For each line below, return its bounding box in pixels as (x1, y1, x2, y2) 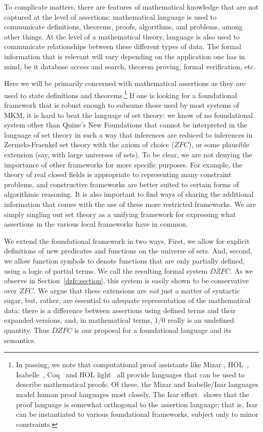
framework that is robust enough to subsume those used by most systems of (4, 100, 239, 110)
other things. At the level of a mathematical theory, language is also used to (4, 31, 240, 41)
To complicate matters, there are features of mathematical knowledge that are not (4, 2, 259, 12)
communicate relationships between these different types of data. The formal (4, 41, 241, 52)
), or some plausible (188, 139, 249, 150)
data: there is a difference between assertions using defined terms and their (4, 305, 236, 315)
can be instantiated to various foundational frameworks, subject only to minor (16, 409, 258, 419)
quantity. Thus (4, 325, 50, 335)
